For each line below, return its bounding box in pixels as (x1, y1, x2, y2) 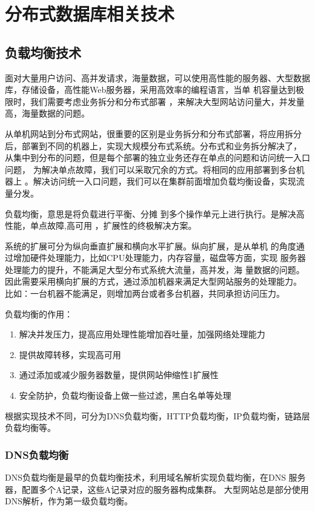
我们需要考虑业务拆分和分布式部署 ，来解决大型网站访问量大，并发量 (30, 95, 305, 107)
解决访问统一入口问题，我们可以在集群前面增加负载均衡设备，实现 (33, 175, 296, 188)
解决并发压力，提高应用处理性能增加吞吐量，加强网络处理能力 (19, 328, 265, 340)
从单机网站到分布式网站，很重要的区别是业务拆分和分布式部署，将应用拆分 (5, 127, 302, 140)
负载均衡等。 (5, 421, 56, 434)
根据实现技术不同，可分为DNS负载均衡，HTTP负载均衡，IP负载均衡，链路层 (5, 409, 310, 422)
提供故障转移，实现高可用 (19, 348, 121, 360)
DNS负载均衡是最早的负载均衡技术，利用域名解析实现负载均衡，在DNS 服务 (5, 471, 306, 484)
